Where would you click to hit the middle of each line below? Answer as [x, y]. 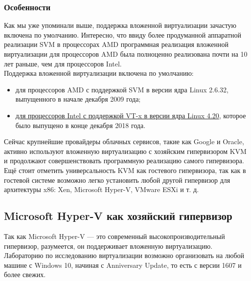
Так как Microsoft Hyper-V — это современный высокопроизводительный [114, 236]
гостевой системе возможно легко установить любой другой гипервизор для [117, 180]
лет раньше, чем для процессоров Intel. [63, 63]
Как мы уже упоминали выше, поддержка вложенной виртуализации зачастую [120, 25]
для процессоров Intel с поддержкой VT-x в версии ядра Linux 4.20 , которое [131, 115]
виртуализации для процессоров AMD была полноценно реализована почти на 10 [126, 54]
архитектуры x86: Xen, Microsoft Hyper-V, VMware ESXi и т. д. [102, 189]
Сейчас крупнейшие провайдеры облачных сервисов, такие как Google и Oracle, [124, 141]
